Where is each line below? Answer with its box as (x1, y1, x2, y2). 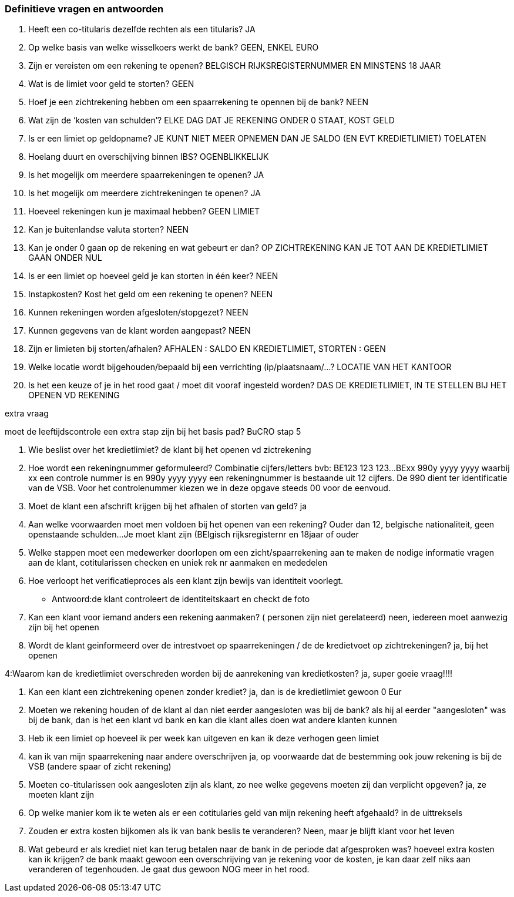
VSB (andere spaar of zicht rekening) (28, 761, 172, 772)
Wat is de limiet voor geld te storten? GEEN (28, 79, 194, 89)
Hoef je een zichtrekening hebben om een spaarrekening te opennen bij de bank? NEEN (28, 97, 368, 107)
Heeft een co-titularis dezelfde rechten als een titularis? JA (28, 24, 256, 35)
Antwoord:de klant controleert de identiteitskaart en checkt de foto (52, 594, 310, 604)
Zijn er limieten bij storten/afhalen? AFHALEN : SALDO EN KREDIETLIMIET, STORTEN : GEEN (28, 344, 386, 354)
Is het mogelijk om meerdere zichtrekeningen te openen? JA (28, 188, 261, 199)
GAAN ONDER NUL (28, 253, 102, 263)
